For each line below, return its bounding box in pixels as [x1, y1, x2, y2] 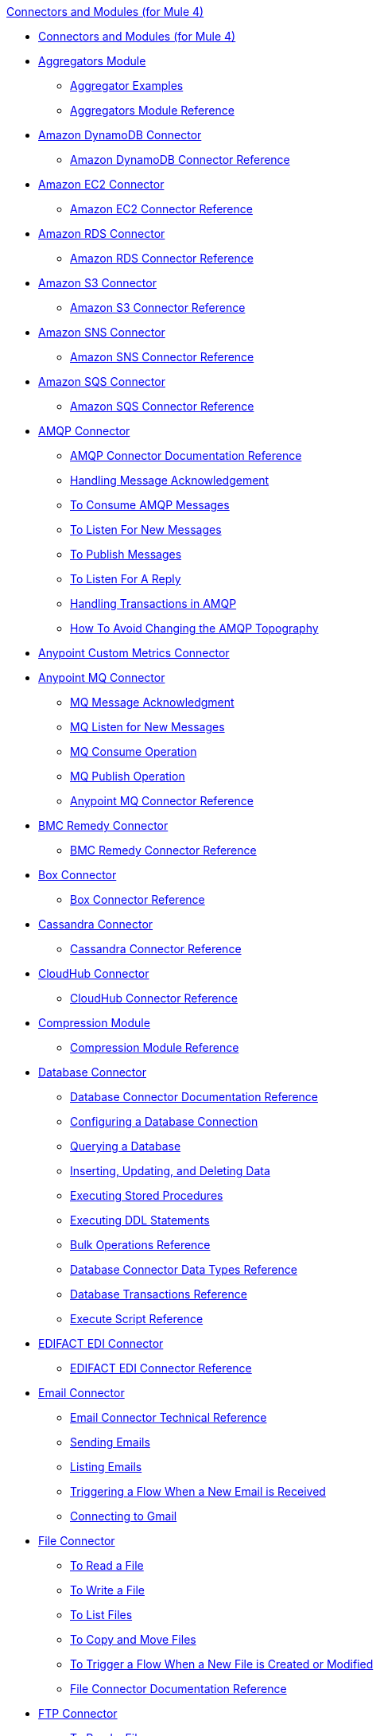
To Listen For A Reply [70, 572, 181, 586]
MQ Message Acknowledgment [70, 695, 235, 709]
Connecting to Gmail [70, 1509, 177, 1523]
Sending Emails [70, 1435, 150, 1449]
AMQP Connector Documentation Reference [70, 449, 302, 462]
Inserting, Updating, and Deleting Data [70, 1164, 270, 1177]
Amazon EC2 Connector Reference [70, 202, 253, 216]
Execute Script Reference [70, 1312, 204, 1325]
